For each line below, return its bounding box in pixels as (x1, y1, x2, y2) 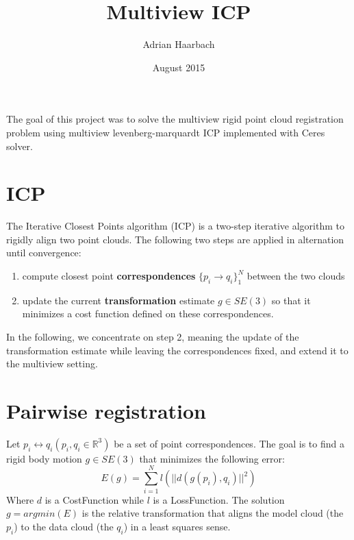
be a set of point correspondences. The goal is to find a (114, 436, 344, 450)
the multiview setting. (6, 356, 98, 371)
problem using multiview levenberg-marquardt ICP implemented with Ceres (6, 125, 325, 139)
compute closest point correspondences (22, 269, 196, 282)
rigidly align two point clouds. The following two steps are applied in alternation (6, 232, 344, 246)
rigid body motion (6, 451, 82, 465)
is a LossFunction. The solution (153, 492, 285, 506)
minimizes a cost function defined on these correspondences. (22, 306, 274, 321)
